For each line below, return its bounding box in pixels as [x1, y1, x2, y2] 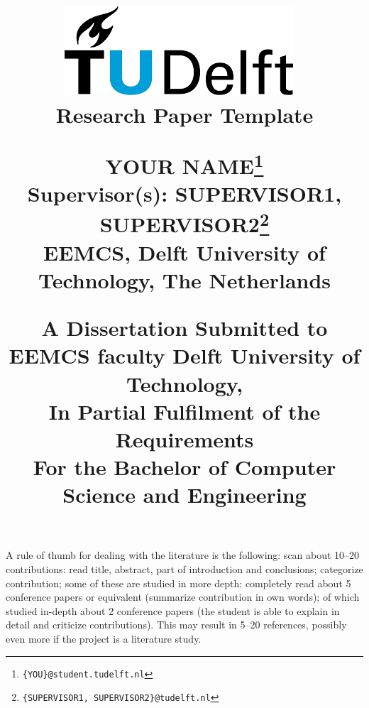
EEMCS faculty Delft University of [9, 341, 360, 370]
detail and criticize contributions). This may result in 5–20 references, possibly [6, 617, 347, 632]
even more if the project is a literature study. [6, 631, 202, 646]
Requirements [115, 424, 254, 453]
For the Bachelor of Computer [33, 452, 336, 481]
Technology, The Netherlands [38, 265, 331, 294]
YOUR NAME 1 [105, 148, 264, 180]
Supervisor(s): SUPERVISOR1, [27, 179, 342, 208]
